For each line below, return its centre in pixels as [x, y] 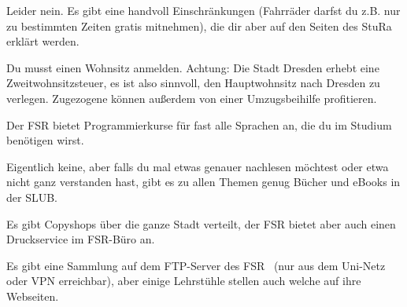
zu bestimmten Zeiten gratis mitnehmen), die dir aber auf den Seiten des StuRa [199, 26]
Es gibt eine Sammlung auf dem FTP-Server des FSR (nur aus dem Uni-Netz [196, 265]
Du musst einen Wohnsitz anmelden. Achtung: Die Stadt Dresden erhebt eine [193, 67]
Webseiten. [33, 296]
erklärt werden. [43, 41]
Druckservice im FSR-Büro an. [81, 239]
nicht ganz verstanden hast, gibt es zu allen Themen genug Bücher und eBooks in [203, 182]
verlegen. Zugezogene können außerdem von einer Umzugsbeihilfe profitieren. [192, 98]
